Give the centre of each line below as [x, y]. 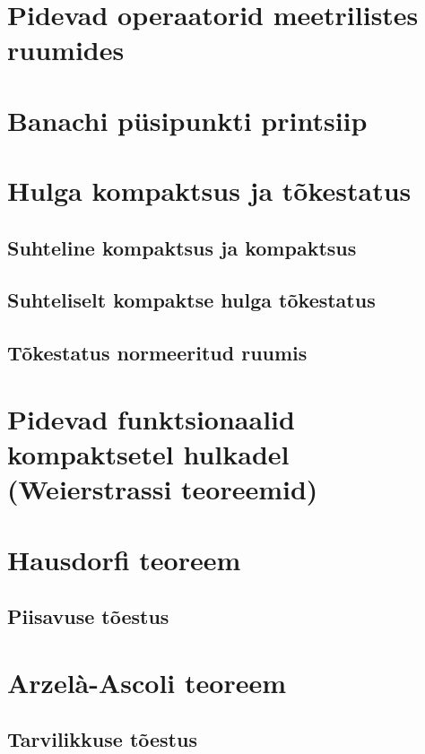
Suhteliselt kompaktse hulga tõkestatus [191, 300]
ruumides [66, 50]
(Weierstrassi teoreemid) [163, 489]
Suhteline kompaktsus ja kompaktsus [182, 247]
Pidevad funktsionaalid [151, 418]
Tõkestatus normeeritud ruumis [157, 353]
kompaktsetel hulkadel [148, 454]
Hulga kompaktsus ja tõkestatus [209, 191]
